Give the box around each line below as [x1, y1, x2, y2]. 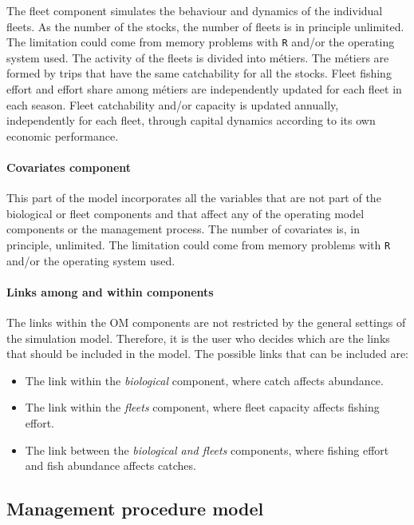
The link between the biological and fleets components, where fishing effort [25, 441, 389, 458]
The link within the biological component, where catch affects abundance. [25, 372, 384, 388]
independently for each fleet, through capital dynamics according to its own [6, 112, 376, 129]
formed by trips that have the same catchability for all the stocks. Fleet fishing [6, 65, 392, 82]
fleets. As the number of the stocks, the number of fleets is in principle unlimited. [6, 18, 404, 34]
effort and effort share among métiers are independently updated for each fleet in [6, 81, 402, 97]
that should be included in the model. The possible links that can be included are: [6, 345, 408, 362]
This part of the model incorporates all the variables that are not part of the [6, 189, 381, 206]
